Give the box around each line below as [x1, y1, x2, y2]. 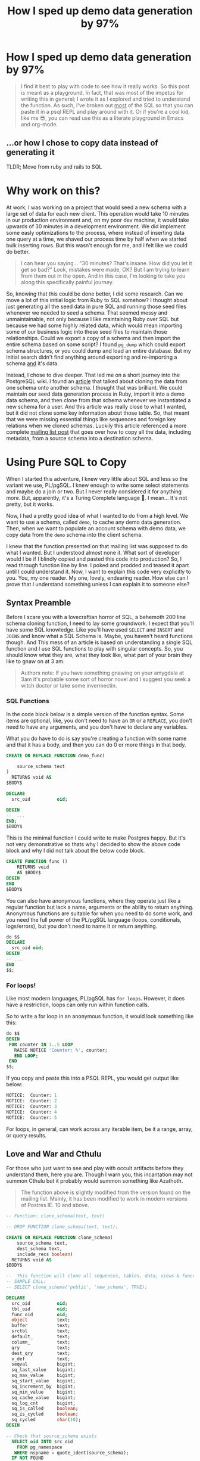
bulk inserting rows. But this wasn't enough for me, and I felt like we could [6, 241, 187, 248]
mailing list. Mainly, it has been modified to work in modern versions [20, 1195, 187, 1202]
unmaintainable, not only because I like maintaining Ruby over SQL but [6, 315, 179, 322]
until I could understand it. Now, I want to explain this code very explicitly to [6, 568, 192, 575]
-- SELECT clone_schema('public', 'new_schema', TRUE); [6, 1284, 148, 1291]
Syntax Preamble [6, 598, 71, 608]
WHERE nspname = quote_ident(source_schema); [14, 1450, 129, 1456]
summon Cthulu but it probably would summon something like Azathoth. [6, 1177, 183, 1185]
